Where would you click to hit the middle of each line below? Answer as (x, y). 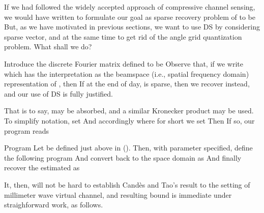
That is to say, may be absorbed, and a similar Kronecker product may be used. (129, 111)
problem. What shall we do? (48, 47)
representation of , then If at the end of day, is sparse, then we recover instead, (127, 84)
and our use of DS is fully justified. (59, 93)
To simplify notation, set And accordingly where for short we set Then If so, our (129, 120)
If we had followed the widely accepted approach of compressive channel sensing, (130, 7)
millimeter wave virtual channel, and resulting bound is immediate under (118, 194)
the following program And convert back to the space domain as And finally (123, 157)
